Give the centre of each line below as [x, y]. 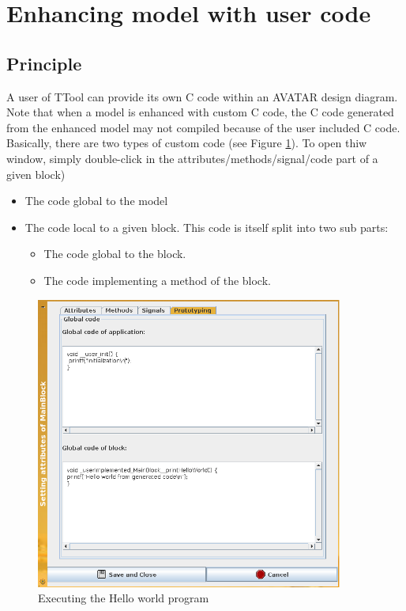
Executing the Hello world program [124, 598]
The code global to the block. [115, 254]
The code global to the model [96, 201]
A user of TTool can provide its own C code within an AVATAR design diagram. [202, 96]
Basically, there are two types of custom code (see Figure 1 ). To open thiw [187, 143]
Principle [44, 63]
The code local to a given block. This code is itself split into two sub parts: [207, 227]
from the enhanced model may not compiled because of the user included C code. [203, 127]
